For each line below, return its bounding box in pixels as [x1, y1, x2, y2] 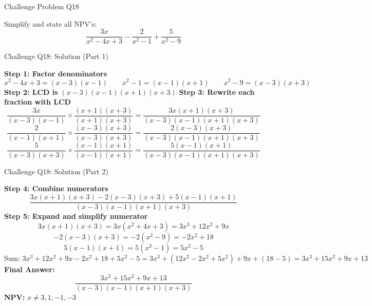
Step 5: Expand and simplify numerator [4, 211, 148, 221]
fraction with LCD [4, 96, 71, 107]
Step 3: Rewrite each [179, 86, 255, 97]
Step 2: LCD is [4, 86, 58, 97]
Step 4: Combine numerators [4, 183, 108, 194]
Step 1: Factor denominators [4, 68, 107, 78]
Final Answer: [4, 263, 55, 274]
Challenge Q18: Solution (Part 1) [4, 51, 108, 62]
